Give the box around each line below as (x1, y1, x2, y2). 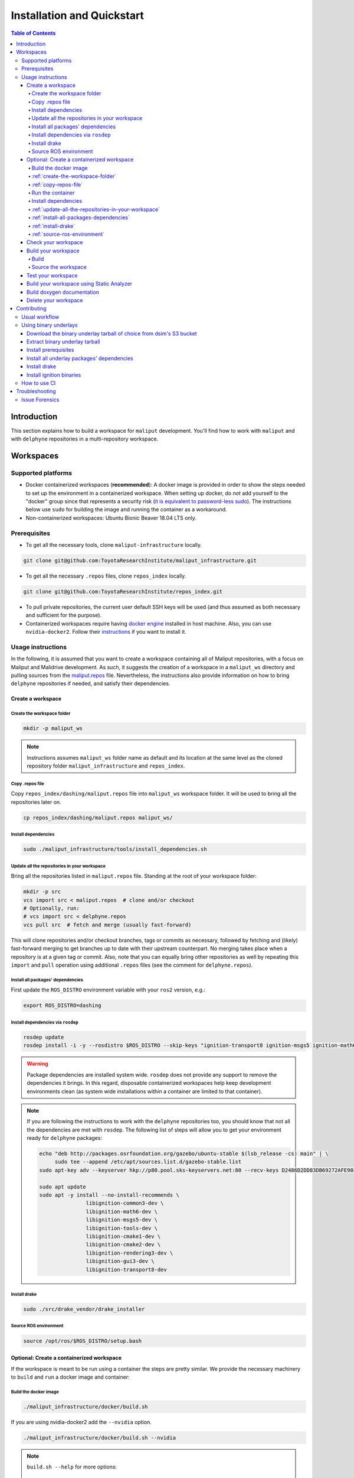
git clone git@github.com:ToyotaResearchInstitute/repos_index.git (23, 588, 223, 595)
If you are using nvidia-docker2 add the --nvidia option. (11, 1418, 152, 1425)
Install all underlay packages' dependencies (27, 355, 133, 362)
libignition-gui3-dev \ (86, 1258, 155, 1265)
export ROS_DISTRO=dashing (23, 1002, 101, 1009)
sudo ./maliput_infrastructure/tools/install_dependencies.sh (23, 846, 207, 853)
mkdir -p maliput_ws (23, 725, 83, 732)
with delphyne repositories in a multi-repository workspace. (11, 435, 159, 443)
